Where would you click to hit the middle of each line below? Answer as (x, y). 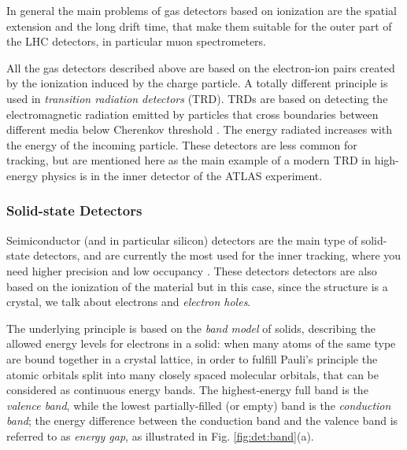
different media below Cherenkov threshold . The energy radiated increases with (200, 129)
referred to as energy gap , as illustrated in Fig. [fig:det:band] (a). (160, 435)
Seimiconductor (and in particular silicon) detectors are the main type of (182, 240)
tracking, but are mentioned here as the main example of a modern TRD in (189, 160)
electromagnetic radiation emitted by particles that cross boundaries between (192, 114)
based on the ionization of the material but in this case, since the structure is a (197, 286)
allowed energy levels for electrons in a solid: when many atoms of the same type (201, 343)
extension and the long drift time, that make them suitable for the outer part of (199, 26)
